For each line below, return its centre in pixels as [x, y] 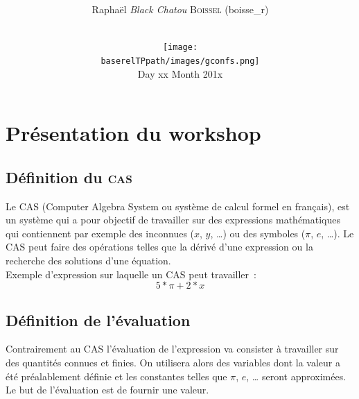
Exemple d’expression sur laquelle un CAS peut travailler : [131, 274]
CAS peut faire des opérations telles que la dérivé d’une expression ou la [159, 247]
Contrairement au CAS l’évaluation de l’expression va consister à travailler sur [172, 349]
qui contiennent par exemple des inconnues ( [100, 233]
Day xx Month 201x [180, 73]
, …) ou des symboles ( [258, 233]
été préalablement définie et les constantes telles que [116, 376]
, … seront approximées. [296, 376]
